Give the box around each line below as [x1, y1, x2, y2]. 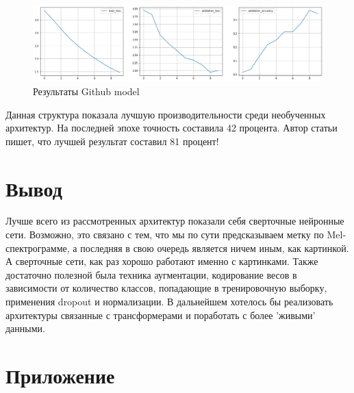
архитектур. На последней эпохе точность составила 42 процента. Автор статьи [5, 121, 338, 135]
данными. [5, 321, 45, 335]
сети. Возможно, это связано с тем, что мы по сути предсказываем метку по [5, 227, 324, 242]
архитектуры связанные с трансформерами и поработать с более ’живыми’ [5, 307, 316, 322]
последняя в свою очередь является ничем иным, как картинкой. [80, 240, 349, 255]
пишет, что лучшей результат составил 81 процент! [5, 134, 219, 148]
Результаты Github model [33, 84, 140, 98]
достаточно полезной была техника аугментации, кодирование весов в [5, 267, 297, 281]
